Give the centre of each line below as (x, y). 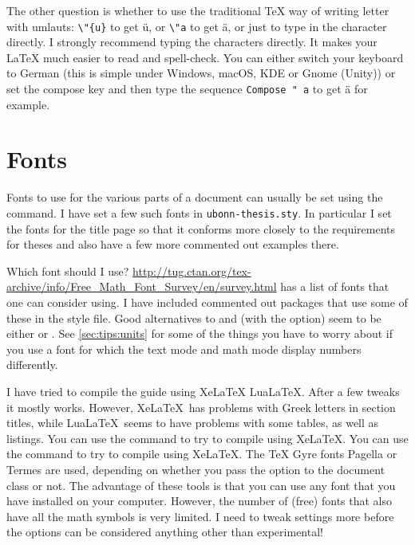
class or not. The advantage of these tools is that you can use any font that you (201, 485)
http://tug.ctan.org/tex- (192, 271)
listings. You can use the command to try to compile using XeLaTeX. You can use (207, 438)
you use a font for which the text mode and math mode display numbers (184, 349)
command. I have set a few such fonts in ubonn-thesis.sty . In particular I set (199, 213)
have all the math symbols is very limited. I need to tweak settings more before (200, 516)
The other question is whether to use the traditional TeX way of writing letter (198, 10)
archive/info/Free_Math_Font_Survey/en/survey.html (142, 286)
